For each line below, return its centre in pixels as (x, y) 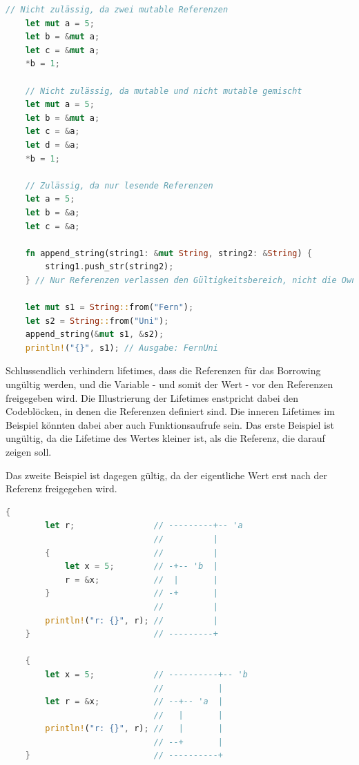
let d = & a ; (52, 145)
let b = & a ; (52, 212)
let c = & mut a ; (62, 50)
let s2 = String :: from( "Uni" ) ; (97, 321)
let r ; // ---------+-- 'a (144, 526)
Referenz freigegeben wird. (61, 488)
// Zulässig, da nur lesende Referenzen (119, 185)
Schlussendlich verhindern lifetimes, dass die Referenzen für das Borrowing (163, 370)
